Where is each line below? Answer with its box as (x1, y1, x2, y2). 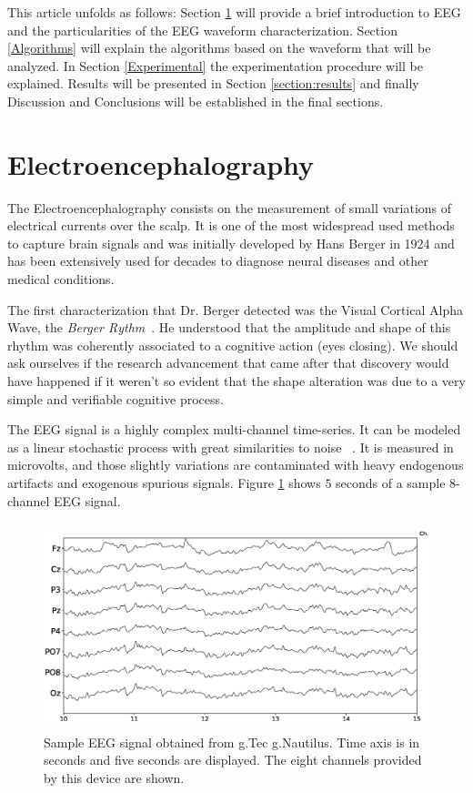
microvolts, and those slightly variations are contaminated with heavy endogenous (7, 455, 464, 474)
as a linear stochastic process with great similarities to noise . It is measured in (7, 437, 454, 456)
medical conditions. (7, 269, 115, 289)
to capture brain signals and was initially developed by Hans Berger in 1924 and (7, 233, 455, 252)
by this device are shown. (44, 768, 185, 787)
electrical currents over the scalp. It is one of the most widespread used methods (7, 216, 455, 235)
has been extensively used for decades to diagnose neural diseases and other (7, 251, 428, 270)
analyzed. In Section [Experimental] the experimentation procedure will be (7, 56, 423, 75)
